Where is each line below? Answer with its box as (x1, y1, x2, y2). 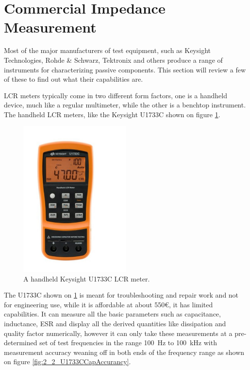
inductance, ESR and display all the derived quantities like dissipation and (4, 318, 226, 328)
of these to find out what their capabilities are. (4, 74, 143, 84)
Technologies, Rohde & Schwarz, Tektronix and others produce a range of (4, 54, 223, 65)
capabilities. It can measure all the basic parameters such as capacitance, (4, 309, 221, 319)
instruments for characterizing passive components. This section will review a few (4, 64, 246, 74)
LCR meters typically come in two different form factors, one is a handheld (4, 90, 228, 100)
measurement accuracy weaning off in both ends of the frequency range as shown (4, 347, 245, 357)
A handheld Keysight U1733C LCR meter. (23, 273, 150, 283)
